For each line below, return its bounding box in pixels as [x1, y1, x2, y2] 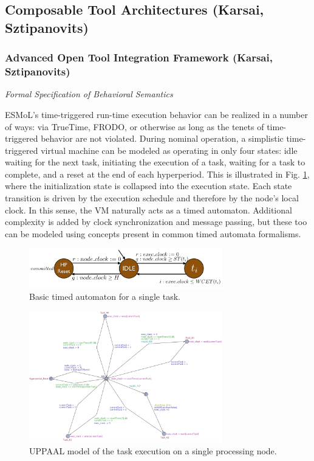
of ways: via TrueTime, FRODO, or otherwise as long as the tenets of [5, 120, 264, 133]
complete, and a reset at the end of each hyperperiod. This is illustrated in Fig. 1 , [5, 167, 310, 180]
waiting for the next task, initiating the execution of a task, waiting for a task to [5, 156, 305, 168]
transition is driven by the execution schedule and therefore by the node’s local [5, 192, 299, 204]
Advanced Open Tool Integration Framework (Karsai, [5, 50, 273, 65]
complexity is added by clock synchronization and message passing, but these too [5, 215, 307, 228]
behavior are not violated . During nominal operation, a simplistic [41, 132, 284, 145]
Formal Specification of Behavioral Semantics [5, 88, 173, 100]
